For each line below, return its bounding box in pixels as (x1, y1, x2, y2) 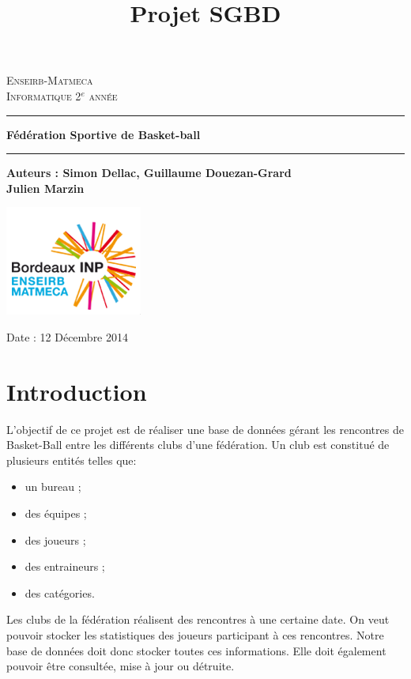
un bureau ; (25, 478, 81, 495)
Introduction (6, 375, 147, 407)
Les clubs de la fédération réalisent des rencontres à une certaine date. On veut (6, 611, 390, 628)
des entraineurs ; (25, 558, 105, 575)
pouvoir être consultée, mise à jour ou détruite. (6, 658, 235, 674)
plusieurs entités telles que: (6, 451, 137, 468)
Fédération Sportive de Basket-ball (6, 126, 201, 142)
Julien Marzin (6, 179, 85, 196)
